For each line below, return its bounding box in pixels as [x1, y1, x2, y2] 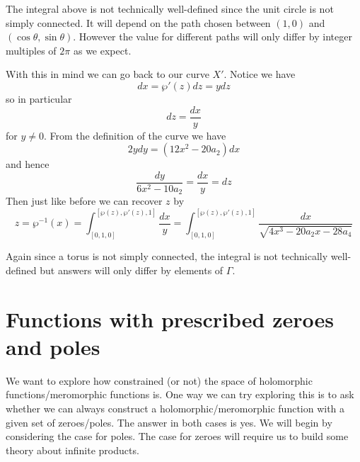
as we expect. [73, 43, 132, 57]
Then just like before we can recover [6, 193, 163, 208]
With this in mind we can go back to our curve [6, 67, 209, 81]
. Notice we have [223, 67, 296, 81]
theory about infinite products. [6, 442, 139, 457]
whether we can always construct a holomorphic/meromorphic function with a [6, 400, 345, 415]
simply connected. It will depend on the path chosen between [6, 15, 271, 30]
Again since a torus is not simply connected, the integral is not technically [6, 249, 328, 264]
